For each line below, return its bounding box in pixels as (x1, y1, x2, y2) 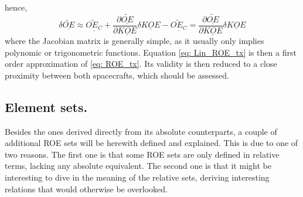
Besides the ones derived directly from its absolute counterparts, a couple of (5, 125, 277, 137)
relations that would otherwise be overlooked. (5, 182, 168, 195)
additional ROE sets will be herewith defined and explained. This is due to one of (5, 137, 298, 149)
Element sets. (5, 97, 88, 116)
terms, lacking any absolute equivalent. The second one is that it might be (5, 159, 271, 172)
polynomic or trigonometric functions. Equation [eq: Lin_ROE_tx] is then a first (5, 46, 297, 58)
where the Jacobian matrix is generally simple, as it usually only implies (5, 35, 264, 47)
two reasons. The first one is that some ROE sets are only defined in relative (5, 148, 280, 160)
